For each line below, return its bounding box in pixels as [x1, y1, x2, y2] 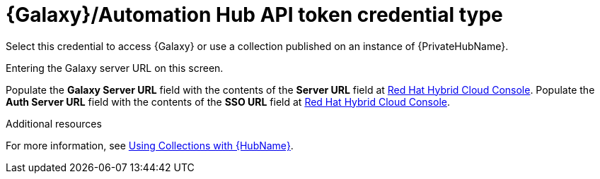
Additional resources [6, 117, 102, 130]
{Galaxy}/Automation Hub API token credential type [6, 3, 503, 27]
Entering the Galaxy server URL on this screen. [6, 61, 224, 74]
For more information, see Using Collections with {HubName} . [6, 139, 294, 152]
